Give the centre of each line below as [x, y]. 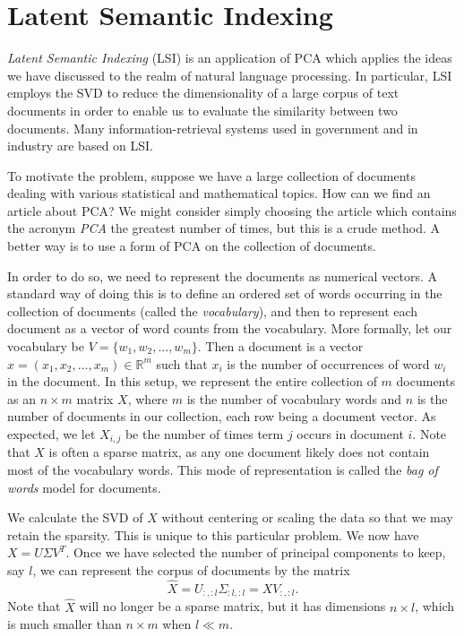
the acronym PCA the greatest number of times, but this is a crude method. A [224, 228]
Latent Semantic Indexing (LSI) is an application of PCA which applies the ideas [230, 58]
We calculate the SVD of [75, 517]
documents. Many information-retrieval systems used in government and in [213, 128]
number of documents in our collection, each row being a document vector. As [222, 416]
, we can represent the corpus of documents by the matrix [191, 570]
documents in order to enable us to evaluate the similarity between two [202, 110]
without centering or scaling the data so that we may [307, 517]
